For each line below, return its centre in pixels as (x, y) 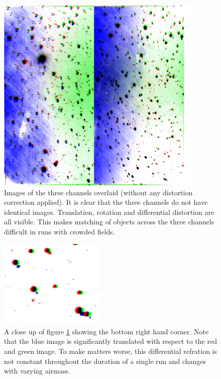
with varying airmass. (37, 371)
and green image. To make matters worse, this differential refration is (111, 351)
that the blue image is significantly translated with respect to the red (111, 341)
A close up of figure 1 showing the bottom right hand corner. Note (106, 331)
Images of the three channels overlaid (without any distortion (98, 192)
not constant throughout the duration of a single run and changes (105, 361)
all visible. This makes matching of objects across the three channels (109, 222)
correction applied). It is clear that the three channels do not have (106, 202)
